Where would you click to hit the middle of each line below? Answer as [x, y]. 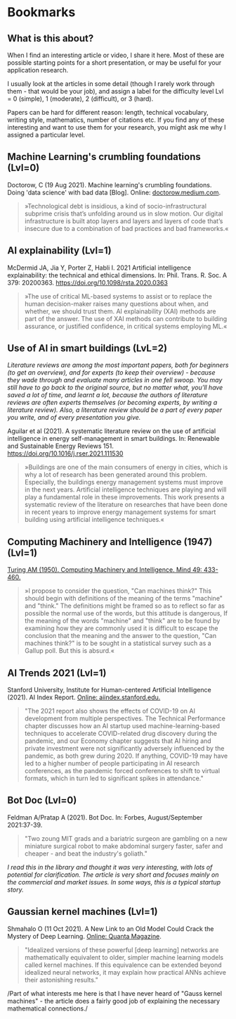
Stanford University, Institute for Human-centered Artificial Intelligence [110, 690]
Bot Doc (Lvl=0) [42, 800]
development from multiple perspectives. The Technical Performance [125, 718]
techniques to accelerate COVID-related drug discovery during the [121, 734]
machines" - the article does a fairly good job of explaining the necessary [113, 1001]
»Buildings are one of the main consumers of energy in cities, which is [126, 467]
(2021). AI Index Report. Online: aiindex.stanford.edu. [84, 697]
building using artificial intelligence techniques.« [94, 520]
